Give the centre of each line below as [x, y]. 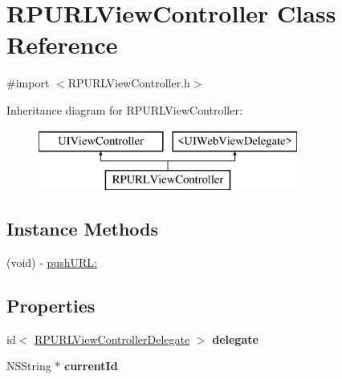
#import [28, 83]
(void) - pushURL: [52, 262]
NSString [29, 366]
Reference [62, 44]
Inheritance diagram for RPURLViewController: [124, 109]
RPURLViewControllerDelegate [112, 339]
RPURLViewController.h [129, 83]
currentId [91, 366]
